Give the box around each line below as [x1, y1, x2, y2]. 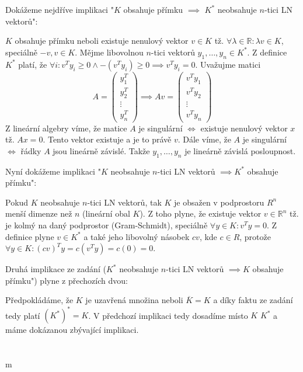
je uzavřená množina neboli [85, 294, 183, 306]
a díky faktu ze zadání [213, 294, 293, 306]
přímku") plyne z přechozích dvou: [5, 274, 128, 286]
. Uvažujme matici [195, 58, 261, 70]
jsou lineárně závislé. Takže [53, 144, 150, 157]
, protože [239, 230, 271, 242]
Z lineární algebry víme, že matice [5, 121, 127, 134]
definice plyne [5, 230, 54, 242]
